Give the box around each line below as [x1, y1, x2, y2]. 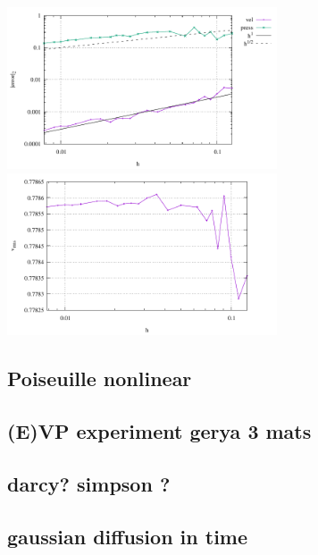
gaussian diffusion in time [7, 522, 248, 550]
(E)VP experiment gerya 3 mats [7, 417, 312, 445]
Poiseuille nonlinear [7, 365, 192, 392]
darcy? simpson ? [7, 469, 171, 497]
